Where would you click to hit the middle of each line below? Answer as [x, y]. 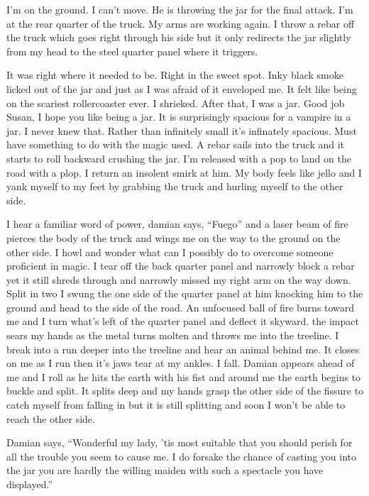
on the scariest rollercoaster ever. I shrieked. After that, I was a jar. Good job [176, 103]
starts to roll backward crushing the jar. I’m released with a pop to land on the [179, 158]
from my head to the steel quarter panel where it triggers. [132, 51]
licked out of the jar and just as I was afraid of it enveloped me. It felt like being [182, 88]
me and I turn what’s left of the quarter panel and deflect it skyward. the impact [183, 321]
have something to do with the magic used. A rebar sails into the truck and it [176, 144]
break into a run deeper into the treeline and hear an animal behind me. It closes [183, 349]
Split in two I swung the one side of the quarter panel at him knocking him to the [185, 293]
